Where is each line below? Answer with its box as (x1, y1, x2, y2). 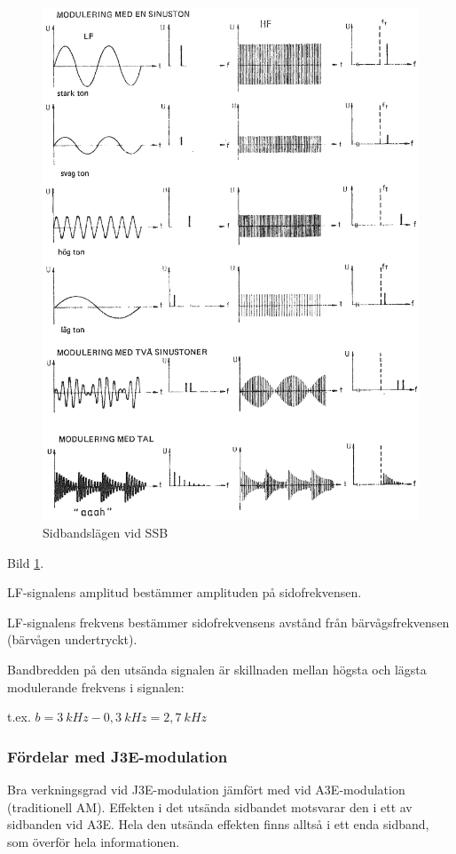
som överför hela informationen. (7, 832, 180, 850)
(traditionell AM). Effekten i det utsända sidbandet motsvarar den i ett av (7, 797, 413, 816)
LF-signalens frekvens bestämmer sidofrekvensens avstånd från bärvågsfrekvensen (7, 612, 450, 631)
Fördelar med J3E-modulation (7, 745, 228, 767)
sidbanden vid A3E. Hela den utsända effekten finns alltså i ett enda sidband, (7, 815, 429, 834)
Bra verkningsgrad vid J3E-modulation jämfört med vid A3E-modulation (7, 779, 405, 798)
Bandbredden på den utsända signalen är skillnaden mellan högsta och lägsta (7, 659, 427, 678)
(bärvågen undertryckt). (7, 630, 138, 649)
